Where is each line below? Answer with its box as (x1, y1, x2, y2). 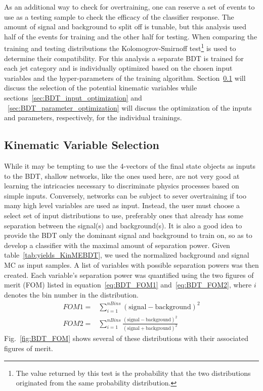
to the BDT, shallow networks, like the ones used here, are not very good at (4, 170, 240, 181)
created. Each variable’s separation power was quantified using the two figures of (4, 269, 254, 280)
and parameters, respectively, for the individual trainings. (4, 112, 182, 123)
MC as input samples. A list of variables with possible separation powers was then (4, 259, 259, 270)
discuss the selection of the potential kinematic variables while (4, 82, 197, 93)
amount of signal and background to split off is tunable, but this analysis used (4, 21, 246, 32)
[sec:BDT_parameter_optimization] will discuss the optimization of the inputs (8, 102, 252, 113)
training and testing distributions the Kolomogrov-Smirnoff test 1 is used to (4, 41, 236, 54)
